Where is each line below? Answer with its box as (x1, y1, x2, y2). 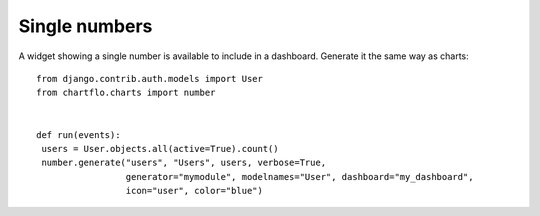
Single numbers (18, 15, 153, 37)
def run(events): (36, 129, 121, 140)
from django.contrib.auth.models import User (36, 73, 264, 84)
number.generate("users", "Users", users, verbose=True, (41, 157, 327, 169)
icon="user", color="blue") (125, 185, 264, 197)
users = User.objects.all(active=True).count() (41, 143, 279, 154)
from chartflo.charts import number (36, 87, 216, 99)
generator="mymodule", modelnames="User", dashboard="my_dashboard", (125, 171, 474, 182)
